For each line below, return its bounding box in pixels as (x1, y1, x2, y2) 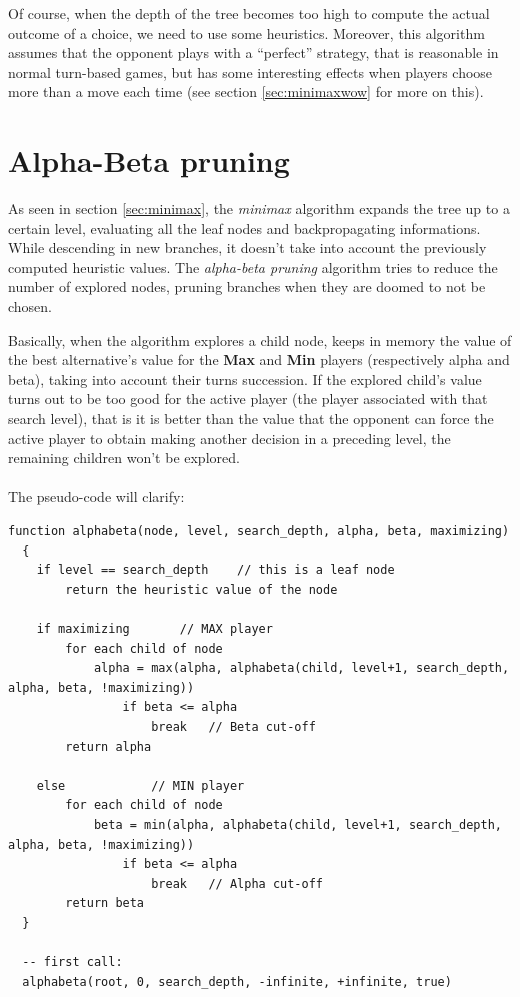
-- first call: (22, 955, 123, 970)
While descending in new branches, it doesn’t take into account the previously (8, 237, 487, 258)
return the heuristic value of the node (65, 582, 338, 597)
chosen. (8, 296, 53, 317)
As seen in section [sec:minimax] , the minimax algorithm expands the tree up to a (8, 198, 510, 219)
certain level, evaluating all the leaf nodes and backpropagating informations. (8, 217, 481, 238)
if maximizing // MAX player (36, 621, 273, 636)
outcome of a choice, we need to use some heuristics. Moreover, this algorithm (8, 22, 485, 43)
